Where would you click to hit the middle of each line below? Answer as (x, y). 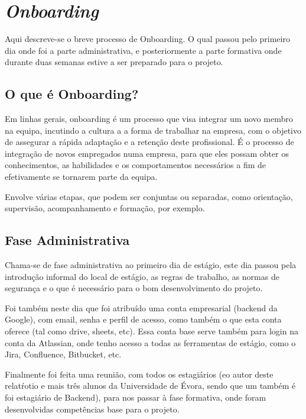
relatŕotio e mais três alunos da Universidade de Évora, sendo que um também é (150, 386)
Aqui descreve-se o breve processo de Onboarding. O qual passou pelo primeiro (147, 39)
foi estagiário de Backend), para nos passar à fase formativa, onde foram (136, 397)
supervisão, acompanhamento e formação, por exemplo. (105, 208)
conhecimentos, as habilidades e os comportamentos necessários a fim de (136, 165)
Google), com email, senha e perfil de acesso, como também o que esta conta (143, 319)
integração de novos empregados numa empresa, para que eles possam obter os (147, 153)
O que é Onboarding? (72, 94)
